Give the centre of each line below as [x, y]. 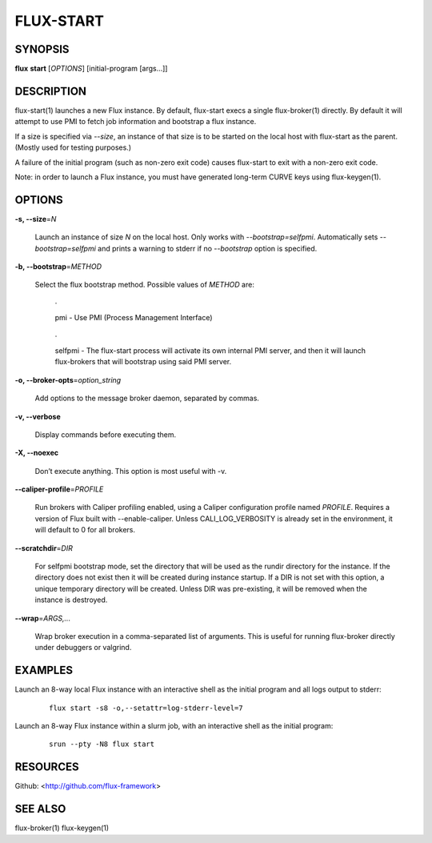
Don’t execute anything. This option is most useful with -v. [131, 471]
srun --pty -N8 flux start [102, 744]
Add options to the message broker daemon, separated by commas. [147, 398]
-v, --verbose [38, 416]
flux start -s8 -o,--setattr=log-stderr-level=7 [146, 708]
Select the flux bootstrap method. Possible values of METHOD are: [145, 285]
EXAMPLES [44, 670]
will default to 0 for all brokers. [85, 530]
